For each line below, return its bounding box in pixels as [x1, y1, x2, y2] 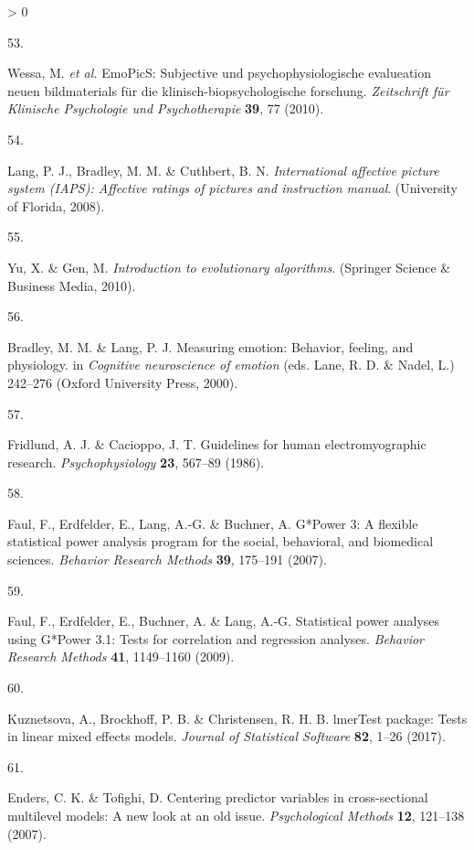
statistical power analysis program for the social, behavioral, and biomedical [7, 532, 434, 551]
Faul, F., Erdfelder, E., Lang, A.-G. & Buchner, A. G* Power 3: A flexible [7, 513, 418, 533]
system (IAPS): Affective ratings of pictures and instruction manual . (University [7, 178, 458, 198]
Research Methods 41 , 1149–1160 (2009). [7, 647, 235, 666]
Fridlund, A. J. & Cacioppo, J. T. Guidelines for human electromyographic [7, 435, 427, 454]
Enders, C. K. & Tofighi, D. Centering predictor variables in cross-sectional [7, 788, 428, 807]
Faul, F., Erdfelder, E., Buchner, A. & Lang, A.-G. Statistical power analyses [7, 611, 440, 630]
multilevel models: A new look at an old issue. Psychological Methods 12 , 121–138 [7, 806, 465, 824]
